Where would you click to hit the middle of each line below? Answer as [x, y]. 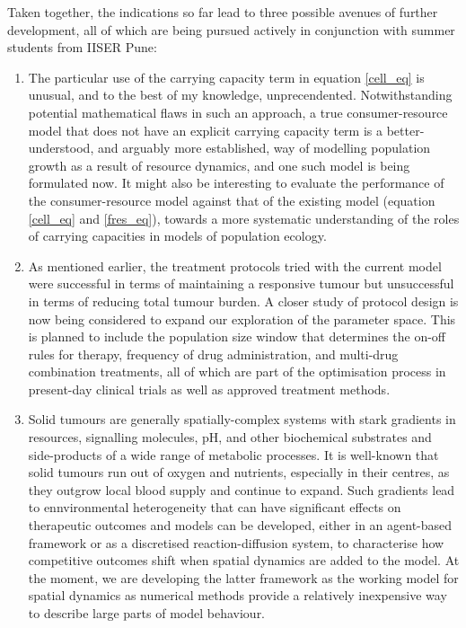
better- [405, 130]
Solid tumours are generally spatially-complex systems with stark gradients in [242, 419]
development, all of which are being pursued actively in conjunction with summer [231, 29]
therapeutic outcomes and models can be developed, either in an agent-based [240, 525]
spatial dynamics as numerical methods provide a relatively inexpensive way [237, 595]
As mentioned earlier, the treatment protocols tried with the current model [235, 265]
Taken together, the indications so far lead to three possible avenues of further [223, 12]
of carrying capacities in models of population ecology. [177, 236]
